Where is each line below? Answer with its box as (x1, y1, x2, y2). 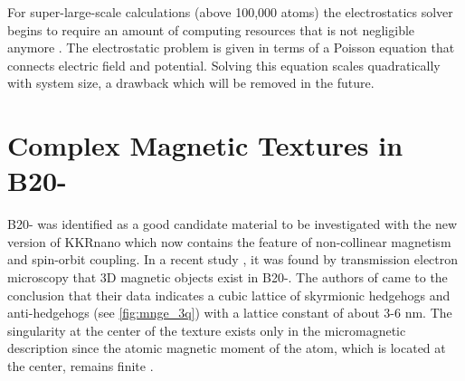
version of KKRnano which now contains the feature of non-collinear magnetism (7, 232, 451, 251)
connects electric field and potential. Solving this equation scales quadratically (7, 55, 441, 74)
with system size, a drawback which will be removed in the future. (7, 73, 375, 92)
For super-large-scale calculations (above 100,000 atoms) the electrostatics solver (7, 3, 453, 21)
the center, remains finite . (7, 357, 154, 376)
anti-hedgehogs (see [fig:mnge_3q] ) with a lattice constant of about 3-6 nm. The (7, 303, 452, 322)
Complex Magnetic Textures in (7, 127, 403, 164)
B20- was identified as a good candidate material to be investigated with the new (7, 214, 458, 233)
